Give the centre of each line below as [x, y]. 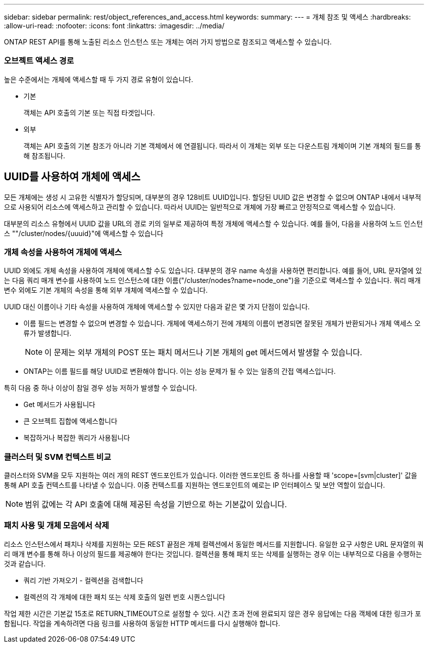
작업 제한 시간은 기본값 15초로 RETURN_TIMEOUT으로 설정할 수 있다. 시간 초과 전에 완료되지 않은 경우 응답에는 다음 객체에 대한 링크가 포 [213, 613]
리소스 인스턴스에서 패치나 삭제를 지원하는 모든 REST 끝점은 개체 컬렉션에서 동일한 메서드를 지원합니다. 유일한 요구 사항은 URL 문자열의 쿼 [214, 544]
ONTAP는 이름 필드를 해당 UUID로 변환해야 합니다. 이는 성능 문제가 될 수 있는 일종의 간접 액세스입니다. [180, 371]
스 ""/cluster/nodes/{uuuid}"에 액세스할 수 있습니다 [84, 233]
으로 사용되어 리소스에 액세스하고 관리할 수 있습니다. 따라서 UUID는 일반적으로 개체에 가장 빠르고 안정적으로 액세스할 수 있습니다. [200, 207]
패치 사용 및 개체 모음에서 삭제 [57, 526]
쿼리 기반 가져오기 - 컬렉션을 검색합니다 [84, 580]
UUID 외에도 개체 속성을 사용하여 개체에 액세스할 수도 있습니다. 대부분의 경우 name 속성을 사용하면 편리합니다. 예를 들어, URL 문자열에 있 [213, 271]
